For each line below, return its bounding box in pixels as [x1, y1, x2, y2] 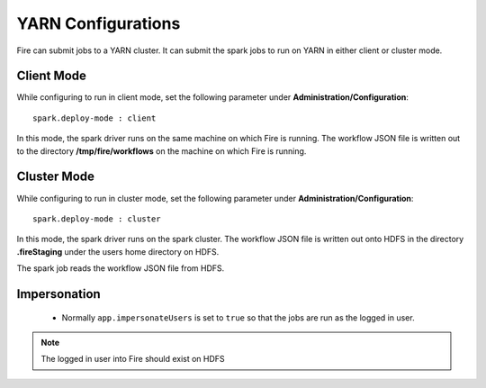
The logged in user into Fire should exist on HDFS [40, 354, 225, 365]
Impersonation [16, 286, 101, 302]
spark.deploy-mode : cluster [32, 213, 161, 224]
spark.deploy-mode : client [32, 113, 157, 123]
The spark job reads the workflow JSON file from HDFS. [16, 263, 225, 274]
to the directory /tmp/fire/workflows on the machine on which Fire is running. [16, 145, 307, 157]
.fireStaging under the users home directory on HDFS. [16, 246, 220, 257]
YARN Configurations [16, 14, 181, 33]
